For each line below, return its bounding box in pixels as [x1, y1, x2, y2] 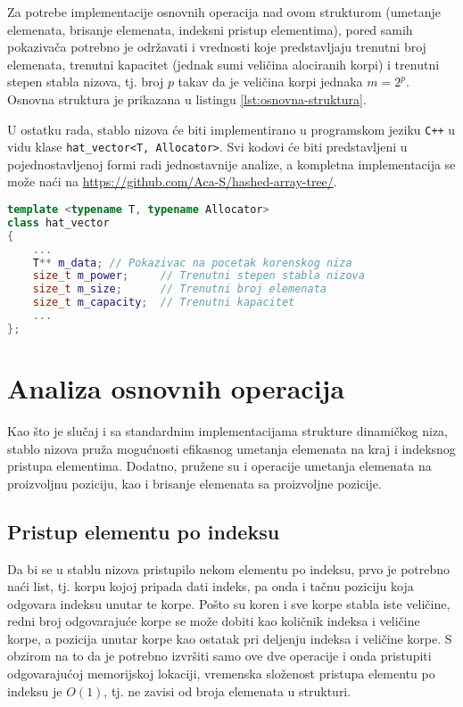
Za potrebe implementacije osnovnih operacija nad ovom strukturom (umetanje [7, 3, 442, 21]
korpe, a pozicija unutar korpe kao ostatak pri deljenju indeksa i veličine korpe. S [7, 629, 452, 647]
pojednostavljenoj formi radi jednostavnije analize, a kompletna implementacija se [7, 154, 456, 173]
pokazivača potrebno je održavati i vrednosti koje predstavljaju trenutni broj [7, 37, 426, 56]
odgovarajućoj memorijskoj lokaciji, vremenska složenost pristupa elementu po [7, 664, 435, 683]
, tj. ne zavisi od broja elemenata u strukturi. [103, 681, 351, 700]
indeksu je [7, 681, 62, 700]
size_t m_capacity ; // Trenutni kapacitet [32, 296, 295, 309]
